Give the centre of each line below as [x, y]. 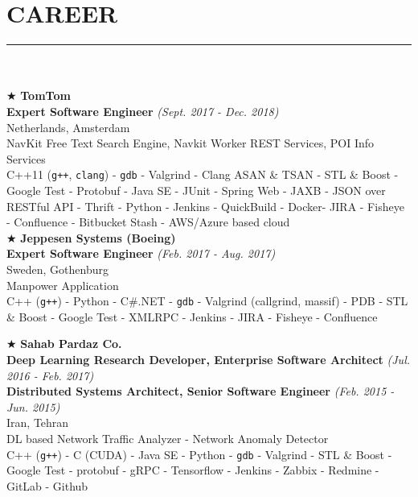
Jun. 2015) [33, 406]
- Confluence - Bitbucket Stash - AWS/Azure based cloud [148, 222]
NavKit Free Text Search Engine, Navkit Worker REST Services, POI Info [191, 143]
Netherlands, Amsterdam [68, 127]
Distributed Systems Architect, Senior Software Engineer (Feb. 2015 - [201, 391]
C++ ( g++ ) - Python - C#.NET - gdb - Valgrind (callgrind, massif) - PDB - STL [207, 301]
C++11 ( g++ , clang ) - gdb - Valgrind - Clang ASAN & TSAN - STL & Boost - [203, 174]
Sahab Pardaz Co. [71, 344]
